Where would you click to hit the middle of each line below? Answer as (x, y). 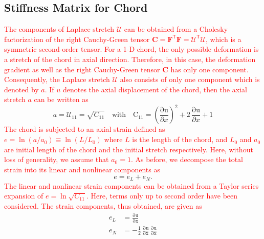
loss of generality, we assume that (57, 159)
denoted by (21, 89)
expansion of (24, 196)
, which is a (223, 39)
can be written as (61, 99)
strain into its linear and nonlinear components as (82, 169)
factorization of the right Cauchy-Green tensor (77, 39)
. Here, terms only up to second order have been (162, 196)
